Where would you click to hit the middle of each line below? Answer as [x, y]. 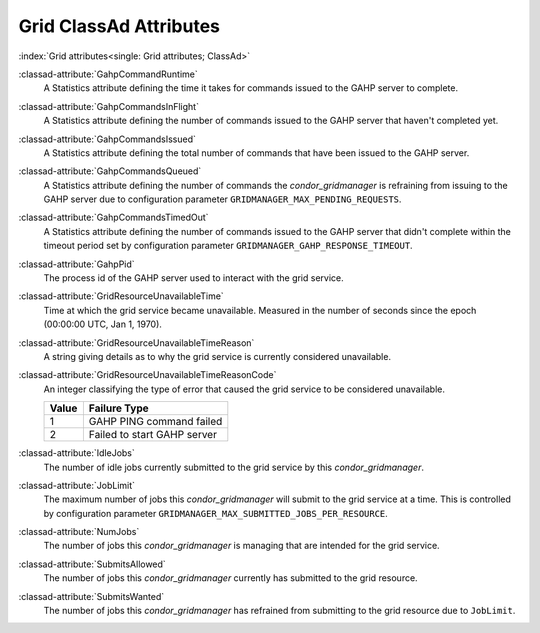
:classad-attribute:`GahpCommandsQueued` [110, 171]
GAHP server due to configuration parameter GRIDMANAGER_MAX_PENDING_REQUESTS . [222, 199]
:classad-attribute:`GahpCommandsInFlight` [109, 106]
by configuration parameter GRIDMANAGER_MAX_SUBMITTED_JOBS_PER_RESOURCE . [216, 513]
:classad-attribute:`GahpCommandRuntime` [108, 74]
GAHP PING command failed [155, 422]
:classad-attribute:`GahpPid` [76, 264]
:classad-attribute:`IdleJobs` [76, 453]
